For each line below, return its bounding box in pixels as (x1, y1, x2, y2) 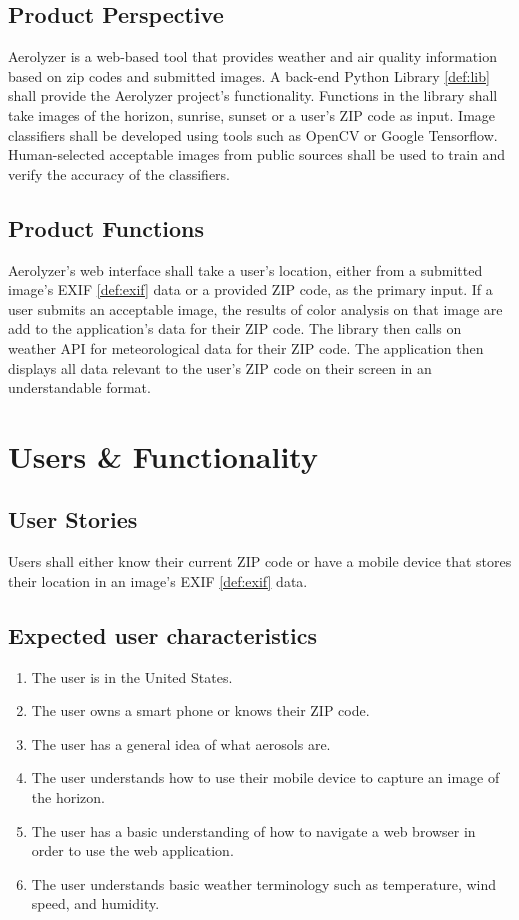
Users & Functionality (8, 435, 318, 476)
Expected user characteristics (8, 619, 318, 650)
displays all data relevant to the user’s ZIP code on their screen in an (8, 357, 432, 378)
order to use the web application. (31, 840, 234, 861)
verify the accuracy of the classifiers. (8, 163, 230, 184)
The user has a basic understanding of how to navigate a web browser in (31, 820, 476, 841)
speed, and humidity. (31, 893, 160, 914)
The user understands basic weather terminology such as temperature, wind (31, 873, 497, 894)
